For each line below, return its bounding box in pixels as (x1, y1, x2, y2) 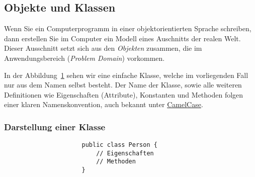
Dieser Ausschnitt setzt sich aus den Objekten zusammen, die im (4, 43, 202, 53)
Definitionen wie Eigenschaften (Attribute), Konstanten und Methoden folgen (4, 89, 243, 100)
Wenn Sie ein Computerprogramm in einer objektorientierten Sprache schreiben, (4, 23, 251, 34)
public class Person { (81, 141, 157, 149)
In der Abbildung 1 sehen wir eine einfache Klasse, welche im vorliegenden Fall (4, 69, 248, 80)
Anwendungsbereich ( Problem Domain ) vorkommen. (4, 52, 165, 63)
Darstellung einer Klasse (4, 120, 106, 133)
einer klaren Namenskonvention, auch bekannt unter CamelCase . (4, 99, 203, 110)
